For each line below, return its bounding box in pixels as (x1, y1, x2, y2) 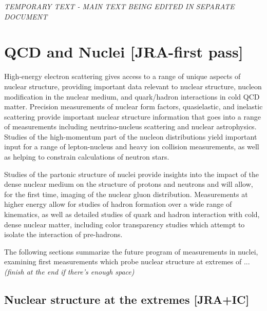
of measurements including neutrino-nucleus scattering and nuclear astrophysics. (4, 121, 257, 132)
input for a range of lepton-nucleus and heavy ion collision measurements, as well (4, 141, 259, 152)
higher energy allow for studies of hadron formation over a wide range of (4, 199, 232, 209)
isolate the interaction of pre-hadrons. (4, 229, 123, 240)
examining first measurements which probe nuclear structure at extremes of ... (4, 256, 250, 267)
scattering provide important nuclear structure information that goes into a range (4, 111, 261, 122)
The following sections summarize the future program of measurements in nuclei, (4, 246, 258, 257)
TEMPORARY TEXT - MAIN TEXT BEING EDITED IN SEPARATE (4, 1, 235, 11)
